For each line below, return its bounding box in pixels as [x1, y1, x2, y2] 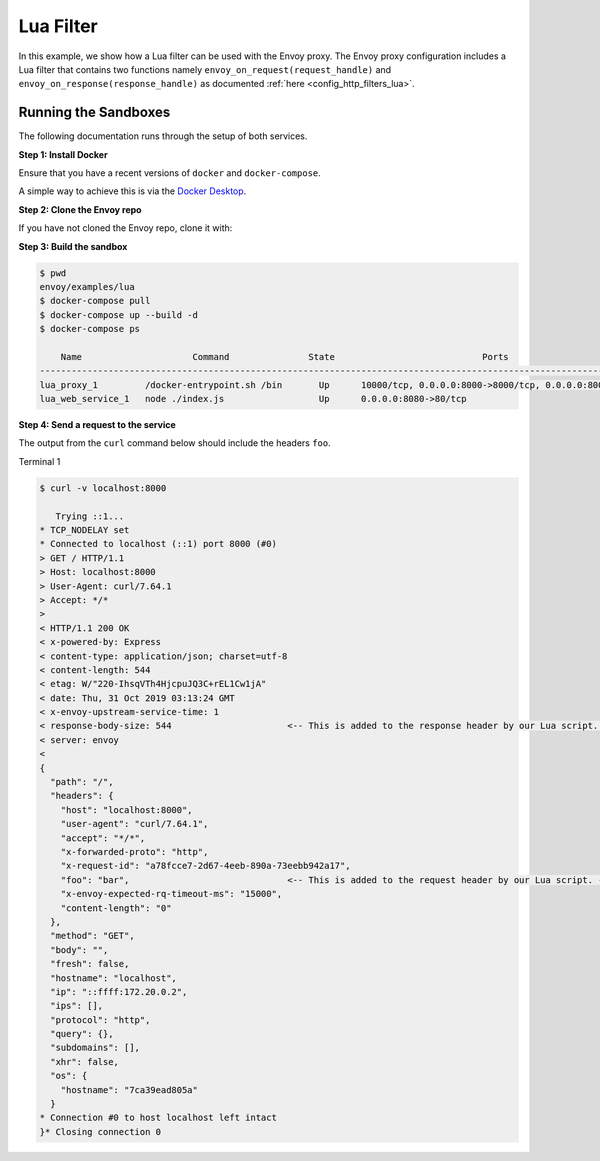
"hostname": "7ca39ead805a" [60, 1084, 199, 1095]
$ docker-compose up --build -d [39, 309, 199, 320]
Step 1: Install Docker [18, 148, 109, 160]
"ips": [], [50, 1000, 104, 1012]
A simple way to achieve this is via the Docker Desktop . [18, 185, 247, 197]
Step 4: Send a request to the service [18, 419, 177, 431]
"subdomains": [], [50, 1042, 140, 1054]
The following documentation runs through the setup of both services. [18, 130, 308, 142]
